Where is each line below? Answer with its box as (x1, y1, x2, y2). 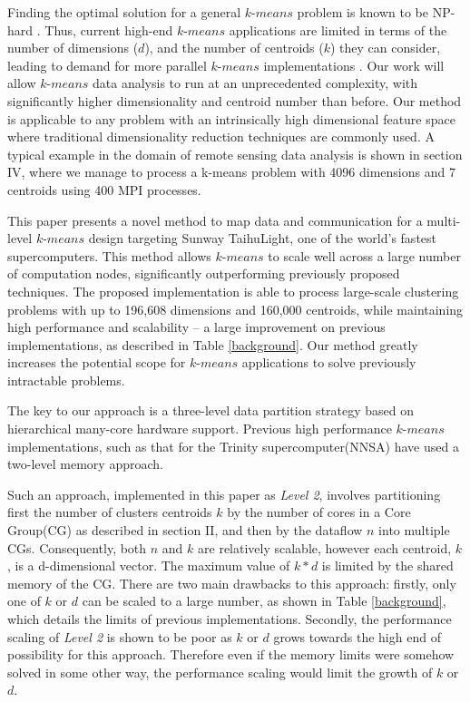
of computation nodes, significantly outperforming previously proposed (7, 264, 400, 283)
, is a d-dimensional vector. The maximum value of (7, 556, 290, 575)
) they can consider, (330, 38, 441, 57)
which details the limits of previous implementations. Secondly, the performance (7, 609, 452, 628)
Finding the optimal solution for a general (7, 3, 241, 21)
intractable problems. (7, 370, 125, 389)
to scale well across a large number (268, 246, 461, 265)
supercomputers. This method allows (7, 246, 211, 265)
